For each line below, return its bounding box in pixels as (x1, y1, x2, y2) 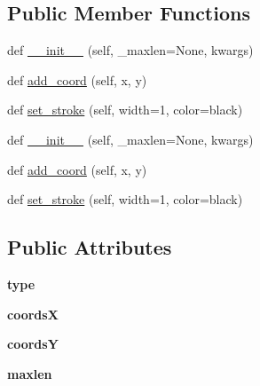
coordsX (7, 304, 59, 323)
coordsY (7, 335, 59, 353)
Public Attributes (7, 233, 172, 261)
